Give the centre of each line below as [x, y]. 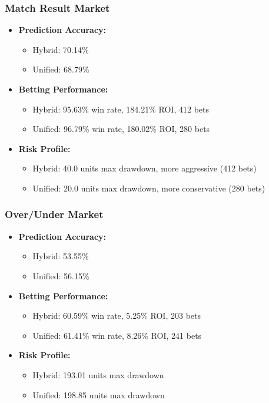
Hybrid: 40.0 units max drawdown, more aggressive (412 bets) [145, 168]
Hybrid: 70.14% [61, 49]
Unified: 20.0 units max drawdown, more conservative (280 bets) [149, 188]
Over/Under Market [54, 214]
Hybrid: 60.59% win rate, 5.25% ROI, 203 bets [117, 316]
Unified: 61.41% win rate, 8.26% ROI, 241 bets [117, 335]
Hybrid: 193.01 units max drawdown [98, 374]
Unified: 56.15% [61, 275]
